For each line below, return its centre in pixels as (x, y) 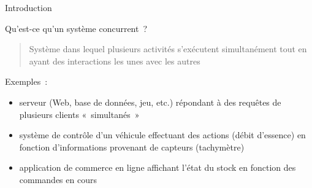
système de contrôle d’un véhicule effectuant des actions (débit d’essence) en (162, 135)
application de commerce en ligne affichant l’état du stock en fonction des (158, 167)
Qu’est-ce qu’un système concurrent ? (76, 28)
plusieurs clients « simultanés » (79, 114)
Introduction (29, 7)
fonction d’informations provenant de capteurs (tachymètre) (132, 147)
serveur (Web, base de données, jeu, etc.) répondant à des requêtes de (150, 102)
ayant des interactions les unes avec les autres (115, 61)
